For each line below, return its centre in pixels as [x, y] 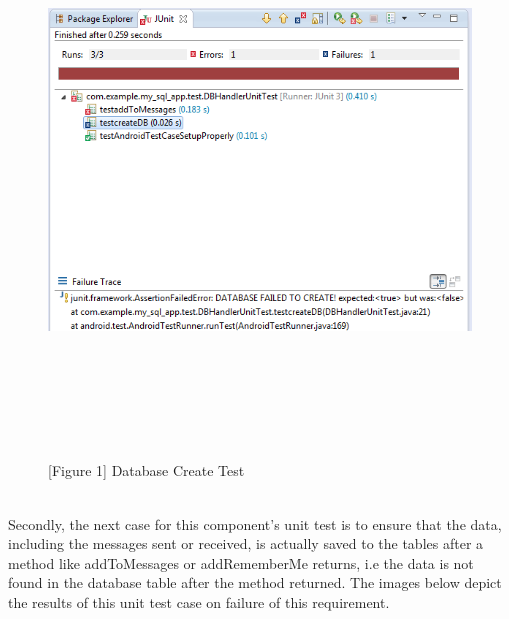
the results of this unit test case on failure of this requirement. [199, 601]
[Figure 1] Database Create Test [146, 470]
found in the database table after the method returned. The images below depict [255, 582]
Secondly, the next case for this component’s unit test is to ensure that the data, [255, 523]
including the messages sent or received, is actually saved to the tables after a [246, 543]
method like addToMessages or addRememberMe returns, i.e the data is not [241, 562]
